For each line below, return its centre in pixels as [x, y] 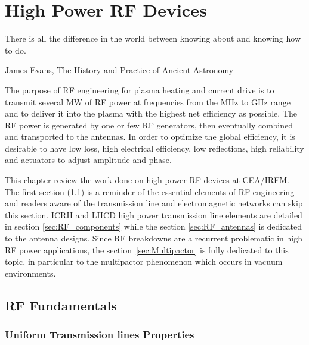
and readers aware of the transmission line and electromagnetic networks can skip [154, 203]
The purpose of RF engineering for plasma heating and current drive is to [140, 90]
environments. [30, 273]
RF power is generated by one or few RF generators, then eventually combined [149, 125]
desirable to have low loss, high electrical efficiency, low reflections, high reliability [154, 148]
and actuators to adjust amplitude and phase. [88, 160]
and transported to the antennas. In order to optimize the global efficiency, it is [150, 137]
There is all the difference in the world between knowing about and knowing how [153, 38]
